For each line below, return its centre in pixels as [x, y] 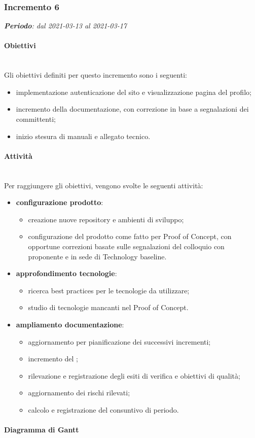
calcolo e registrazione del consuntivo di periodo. [103, 409]
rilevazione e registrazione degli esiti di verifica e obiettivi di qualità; [134, 375]
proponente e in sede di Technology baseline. [97, 256]
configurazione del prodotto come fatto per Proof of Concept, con [130, 236]
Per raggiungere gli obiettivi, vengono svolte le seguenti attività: [104, 185]
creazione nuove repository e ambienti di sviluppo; [106, 219]
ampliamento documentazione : [70, 324]
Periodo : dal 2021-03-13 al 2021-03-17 [65, 26]
